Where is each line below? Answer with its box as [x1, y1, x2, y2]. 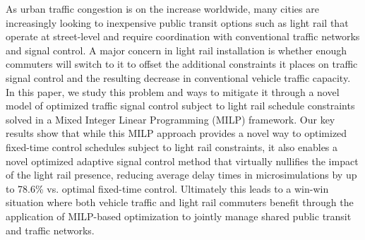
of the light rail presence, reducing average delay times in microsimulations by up [6, 167, 357, 182]
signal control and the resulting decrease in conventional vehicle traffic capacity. [6, 70, 351, 85]
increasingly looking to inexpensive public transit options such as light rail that [6, 15, 349, 30]
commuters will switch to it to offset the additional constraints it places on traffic [6, 56, 358, 71]
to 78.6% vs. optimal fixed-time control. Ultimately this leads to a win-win [6, 181, 329, 196]
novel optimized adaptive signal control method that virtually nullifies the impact [6, 153, 359, 168]
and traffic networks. [6, 222, 95, 237]
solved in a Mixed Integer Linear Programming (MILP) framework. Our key [6, 112, 335, 126]
